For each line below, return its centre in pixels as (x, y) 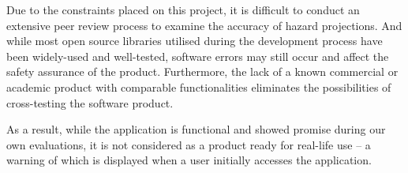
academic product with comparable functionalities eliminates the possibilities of (199, 86)
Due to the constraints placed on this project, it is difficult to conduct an (183, 9)
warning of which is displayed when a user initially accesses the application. (189, 160)
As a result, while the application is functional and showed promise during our (196, 129)
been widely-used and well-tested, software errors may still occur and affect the (198, 56)
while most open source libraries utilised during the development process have (195, 41)
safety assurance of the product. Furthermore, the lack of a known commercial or (202, 71)
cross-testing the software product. (90, 102)
